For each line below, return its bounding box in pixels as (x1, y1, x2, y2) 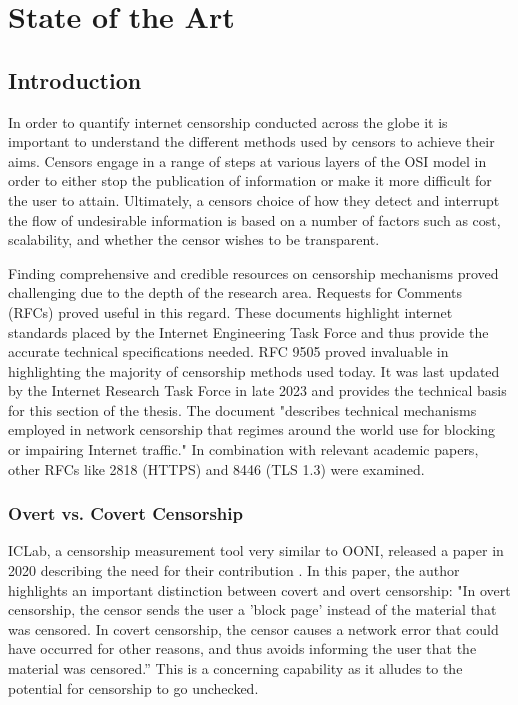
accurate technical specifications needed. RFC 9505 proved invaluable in (8, 341, 449, 362)
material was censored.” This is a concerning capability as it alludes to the (8, 658, 463, 679)
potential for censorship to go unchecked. (8, 677, 259, 698)
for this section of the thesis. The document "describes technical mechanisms (8, 399, 477, 420)
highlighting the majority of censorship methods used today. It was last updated (8, 360, 500, 381)
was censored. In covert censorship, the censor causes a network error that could (8, 618, 499, 639)
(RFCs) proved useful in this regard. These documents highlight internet (8, 301, 453, 322)
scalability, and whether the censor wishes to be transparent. (8, 229, 380, 250)
